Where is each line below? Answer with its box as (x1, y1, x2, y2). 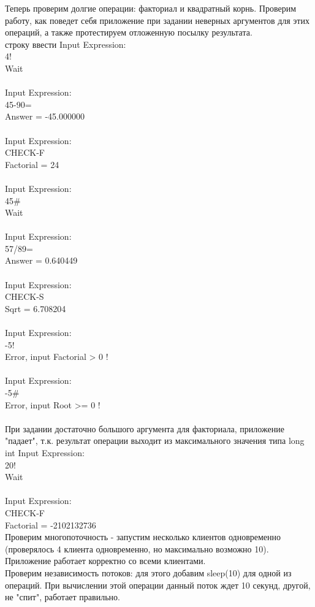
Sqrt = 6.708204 (5, 302, 66, 315)
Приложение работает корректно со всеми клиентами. (5, 554, 206, 567)
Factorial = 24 (5, 158, 59, 170)
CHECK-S (5, 290, 44, 303)
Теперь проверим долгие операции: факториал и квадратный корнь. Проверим (5, 2, 296, 14)
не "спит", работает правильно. (5, 590, 120, 603)
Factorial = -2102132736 (5, 518, 96, 531)
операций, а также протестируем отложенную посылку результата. (5, 26, 252, 39)
